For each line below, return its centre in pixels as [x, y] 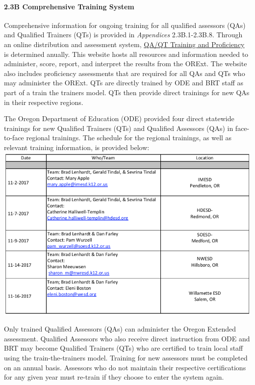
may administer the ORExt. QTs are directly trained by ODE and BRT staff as [124, 83]
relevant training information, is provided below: [77, 147]
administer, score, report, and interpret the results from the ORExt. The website [126, 64]
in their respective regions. [44, 102]
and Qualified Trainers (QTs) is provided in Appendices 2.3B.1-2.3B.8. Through [123, 35]
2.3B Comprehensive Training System [69, 6]
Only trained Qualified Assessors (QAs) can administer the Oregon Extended [120, 329]
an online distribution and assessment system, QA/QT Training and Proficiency [124, 44]
